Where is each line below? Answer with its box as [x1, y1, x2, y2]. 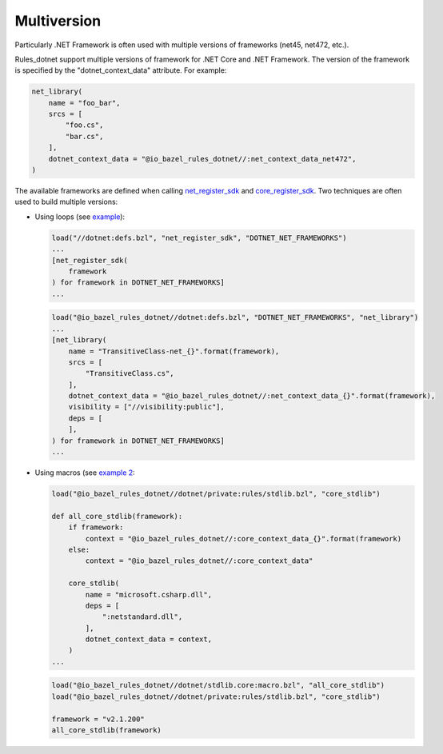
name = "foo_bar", [48, 98, 121, 107]
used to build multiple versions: [14, 197, 118, 207]
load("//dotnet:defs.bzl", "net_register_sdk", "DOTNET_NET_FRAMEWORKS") [51, 233, 347, 242]
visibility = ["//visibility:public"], [68, 402, 225, 412]
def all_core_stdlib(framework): [51, 512, 183, 521]
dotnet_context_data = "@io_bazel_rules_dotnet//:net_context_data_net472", [48, 154, 357, 163]
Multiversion [14, 12, 102, 30]
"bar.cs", [65, 132, 104, 141]
